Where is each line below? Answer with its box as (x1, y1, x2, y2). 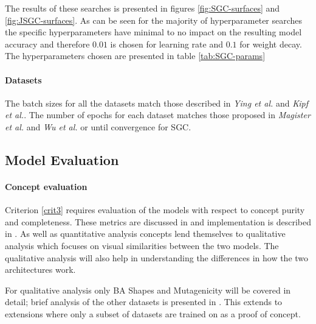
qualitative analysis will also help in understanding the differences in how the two (5, 251, 309, 264)
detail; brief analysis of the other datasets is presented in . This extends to (5, 295, 283, 308)
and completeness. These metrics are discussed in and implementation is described (5, 215, 311, 228)
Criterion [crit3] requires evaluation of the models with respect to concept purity (5, 203, 305, 216)
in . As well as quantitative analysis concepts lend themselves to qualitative (5, 227, 286, 240)
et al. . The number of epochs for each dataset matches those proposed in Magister (5, 108, 311, 121)
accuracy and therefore (5, 37, 90, 50)
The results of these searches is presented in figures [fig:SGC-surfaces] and (5, 2, 280, 14)
